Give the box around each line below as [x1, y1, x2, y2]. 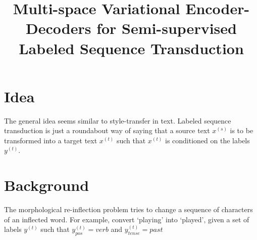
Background [4, 175, 89, 195]
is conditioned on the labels [165, 135, 250, 145]
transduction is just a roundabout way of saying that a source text [4, 125, 210, 136]
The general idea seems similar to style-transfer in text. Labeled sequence [4, 115, 231, 126]
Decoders [26, 18, 91, 38]
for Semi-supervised [96, 18, 237, 38]
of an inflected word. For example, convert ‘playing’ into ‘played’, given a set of [4, 214, 249, 224]
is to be [230, 125, 253, 136]
